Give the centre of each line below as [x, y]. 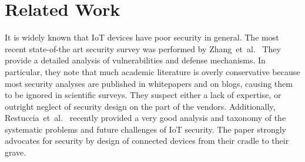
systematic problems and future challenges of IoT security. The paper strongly [145, 129]
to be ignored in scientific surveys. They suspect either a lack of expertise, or [143, 95]
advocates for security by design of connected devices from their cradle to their [147, 141]
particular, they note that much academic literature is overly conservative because [152, 71]
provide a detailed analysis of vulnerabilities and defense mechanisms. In [135, 60]
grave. [16, 152]
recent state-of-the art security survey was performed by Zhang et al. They [143, 48]
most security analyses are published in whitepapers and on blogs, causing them [149, 83]
